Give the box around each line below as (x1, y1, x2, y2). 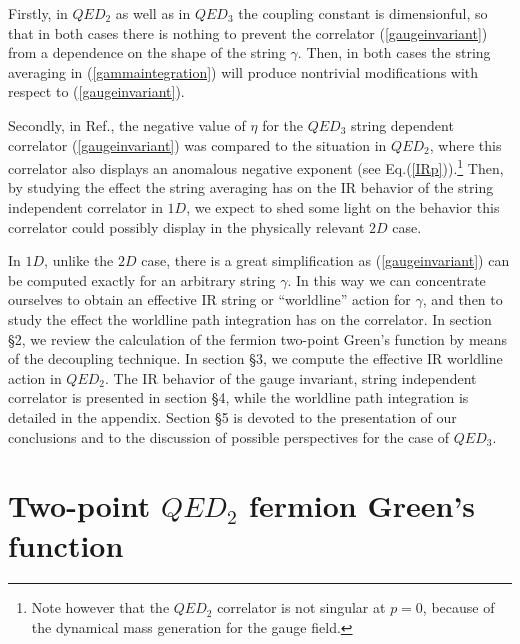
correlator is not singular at (217, 597, 386, 618)
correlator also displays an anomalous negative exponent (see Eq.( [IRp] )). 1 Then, (8, 155, 504, 178)
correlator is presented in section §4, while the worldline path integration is (8, 387, 469, 408)
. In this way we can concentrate (287, 269, 486, 290)
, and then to (422, 289, 503, 310)
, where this (429, 134, 502, 155)
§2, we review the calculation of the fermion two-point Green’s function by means (8, 328, 508, 349)
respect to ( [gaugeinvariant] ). (8, 81, 185, 102)
